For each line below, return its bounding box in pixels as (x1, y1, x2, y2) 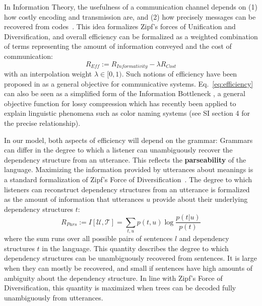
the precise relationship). (4, 117, 81, 128)
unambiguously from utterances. (4, 292, 103, 302)
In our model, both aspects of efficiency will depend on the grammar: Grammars (4, 134, 253, 145)
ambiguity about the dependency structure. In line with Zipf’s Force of (4, 272, 223, 283)
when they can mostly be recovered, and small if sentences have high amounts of (4, 262, 253, 273)
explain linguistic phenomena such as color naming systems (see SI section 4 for (4, 108, 250, 118)
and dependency (179, 233, 229, 244)
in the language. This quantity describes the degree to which (42, 243, 229, 253)
